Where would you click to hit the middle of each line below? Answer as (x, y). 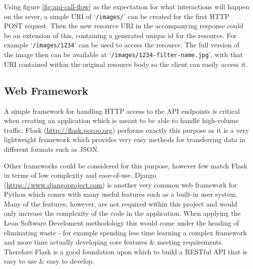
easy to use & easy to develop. (49, 261)
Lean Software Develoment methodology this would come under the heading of (122, 223)
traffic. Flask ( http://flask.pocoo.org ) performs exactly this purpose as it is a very (126, 130)
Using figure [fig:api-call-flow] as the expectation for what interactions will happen (127, 6)
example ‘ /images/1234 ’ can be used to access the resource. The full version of (122, 45)
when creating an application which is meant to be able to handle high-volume (121, 120)
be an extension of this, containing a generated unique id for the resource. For (120, 35)
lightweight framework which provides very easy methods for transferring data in (125, 139)
